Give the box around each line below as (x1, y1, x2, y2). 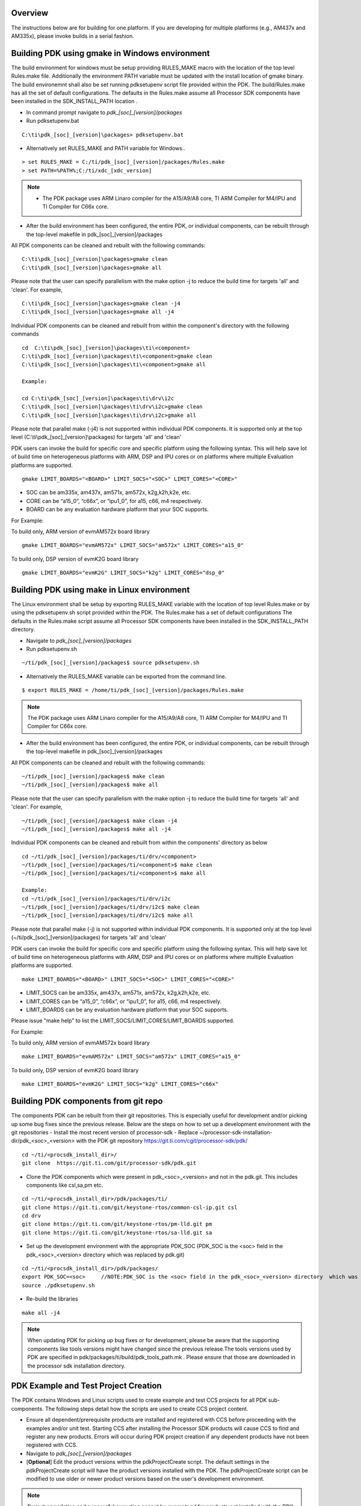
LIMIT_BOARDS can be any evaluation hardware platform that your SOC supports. (26, 1006, 229, 1013)
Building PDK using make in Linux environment (11, 584, 190, 595)
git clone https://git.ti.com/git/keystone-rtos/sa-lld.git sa (22, 1229, 212, 1236)
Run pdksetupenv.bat (26, 117, 79, 125)
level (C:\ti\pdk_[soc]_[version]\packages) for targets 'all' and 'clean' (11, 434, 182, 441)
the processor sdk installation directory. (27, 1362, 126, 1369)
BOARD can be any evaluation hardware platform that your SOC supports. (26, 506, 209, 513)
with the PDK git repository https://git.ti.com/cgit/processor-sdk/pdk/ (76, 1137, 248, 1145)
